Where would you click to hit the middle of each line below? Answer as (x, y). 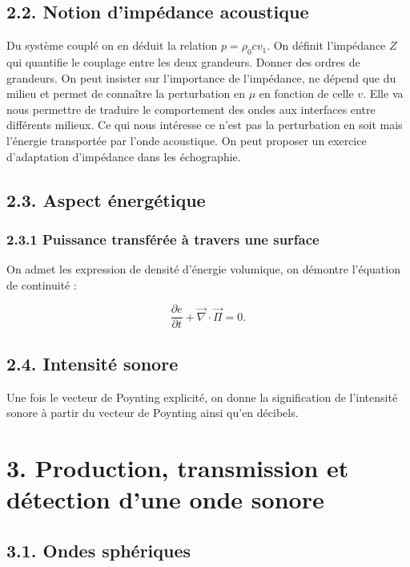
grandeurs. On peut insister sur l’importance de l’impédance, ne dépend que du (201, 77)
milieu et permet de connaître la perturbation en (126, 93)
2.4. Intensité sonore (92, 363)
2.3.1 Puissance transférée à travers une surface (163, 239)
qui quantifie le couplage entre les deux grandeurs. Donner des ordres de (183, 62)
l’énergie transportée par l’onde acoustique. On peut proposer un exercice (187, 140)
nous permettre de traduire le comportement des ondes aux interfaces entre (191, 109)
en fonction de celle (306, 93)
